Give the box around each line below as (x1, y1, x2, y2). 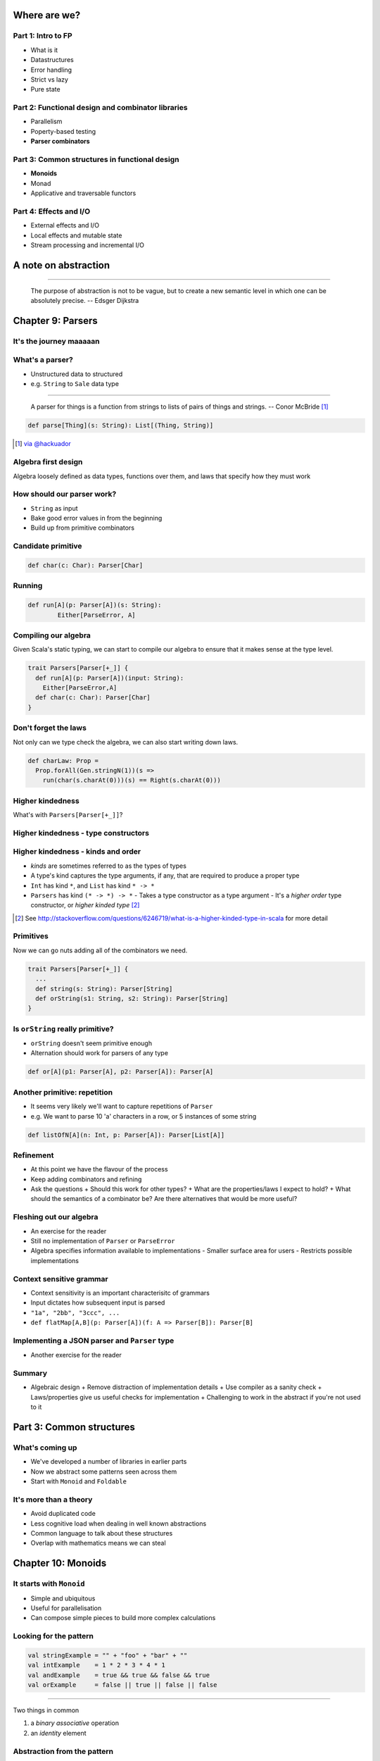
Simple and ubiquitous (30, 1594, 96, 1603)
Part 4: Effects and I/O (13, 206, 91, 216)
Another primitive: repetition (13, 1087, 113, 1097)
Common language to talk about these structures (30, 1529, 173, 1538)
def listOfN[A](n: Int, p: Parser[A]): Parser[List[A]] (27, 1131, 225, 1139)
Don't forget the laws (13, 723, 87, 733)
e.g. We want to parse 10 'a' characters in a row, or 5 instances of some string (30, 1112, 257, 1120)
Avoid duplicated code (30, 1510, 96, 1518)
